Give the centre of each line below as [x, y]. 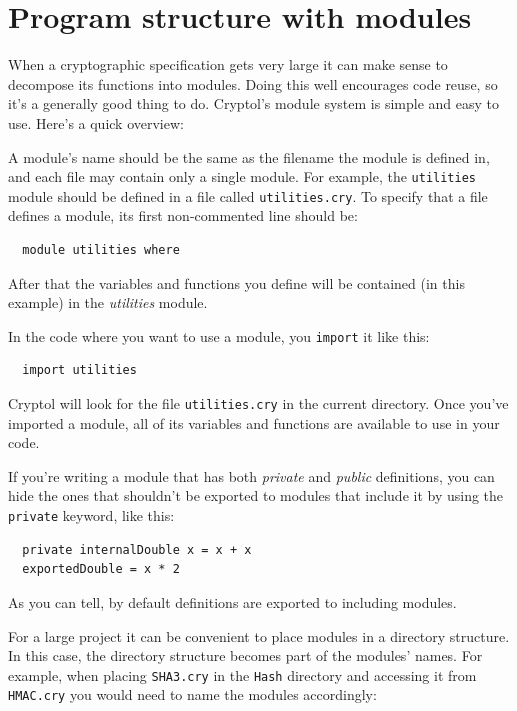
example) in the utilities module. [108, 302]
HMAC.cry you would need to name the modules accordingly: [192, 694]
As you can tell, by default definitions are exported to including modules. [232, 601]
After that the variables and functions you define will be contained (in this [236, 282]
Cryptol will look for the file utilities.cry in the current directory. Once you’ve [258, 403]
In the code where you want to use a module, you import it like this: [219, 335]
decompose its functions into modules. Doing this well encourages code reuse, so [253, 83]
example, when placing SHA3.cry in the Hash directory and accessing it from [242, 674]
